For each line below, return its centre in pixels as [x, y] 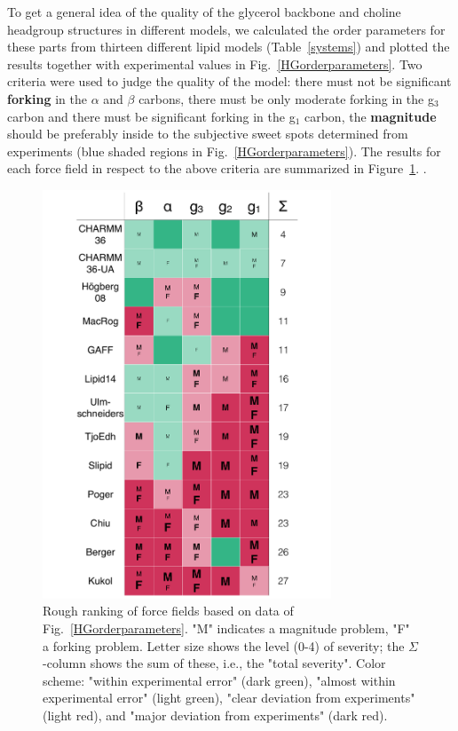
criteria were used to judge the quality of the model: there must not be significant [229, 81]
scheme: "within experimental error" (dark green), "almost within [219, 680]
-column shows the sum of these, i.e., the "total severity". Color [214, 663]
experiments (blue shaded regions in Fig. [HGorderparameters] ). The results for [224, 151]
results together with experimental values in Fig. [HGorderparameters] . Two [215, 64]
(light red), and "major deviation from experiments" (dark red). [215, 715]
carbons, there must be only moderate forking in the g [286, 98]
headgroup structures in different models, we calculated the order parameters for [226, 29]
